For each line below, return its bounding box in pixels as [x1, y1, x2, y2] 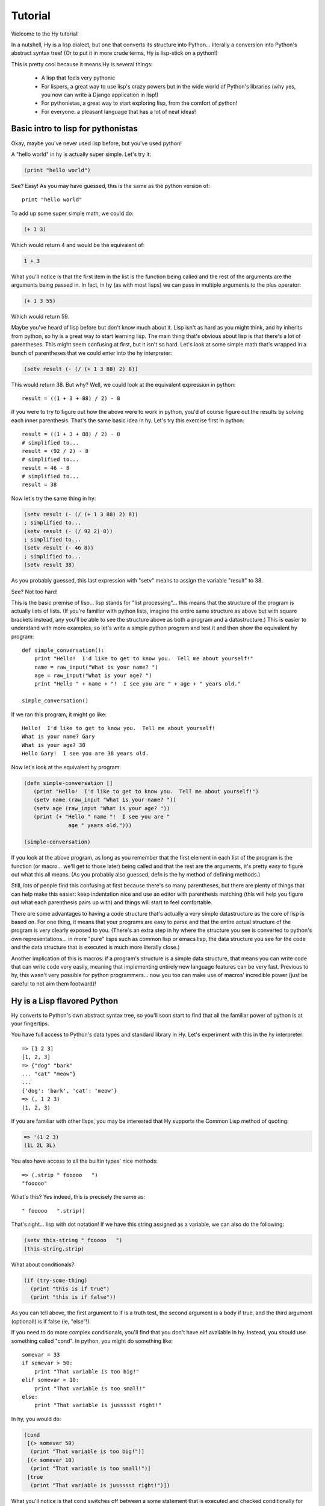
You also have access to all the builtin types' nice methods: [11, 1157, 158, 1165]
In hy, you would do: [11, 1415, 61, 1422]
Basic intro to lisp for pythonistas [11, 123, 138, 134]
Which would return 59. [11, 313, 69, 320]
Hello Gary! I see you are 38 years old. [22, 750, 149, 757]
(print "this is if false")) [30, 1294, 117, 1301]
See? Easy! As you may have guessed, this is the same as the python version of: [11, 182, 210, 189]
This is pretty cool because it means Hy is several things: [11, 60, 153, 67]
